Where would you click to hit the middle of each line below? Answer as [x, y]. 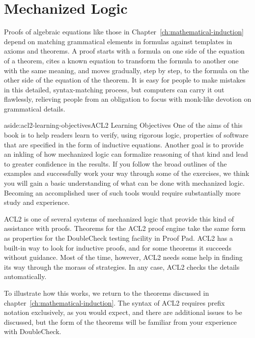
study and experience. [37, 202]
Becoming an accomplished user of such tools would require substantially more [122, 192]
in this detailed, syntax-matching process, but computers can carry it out [114, 89]
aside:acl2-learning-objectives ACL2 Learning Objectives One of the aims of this [123, 125]
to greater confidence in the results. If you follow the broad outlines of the [115, 163]
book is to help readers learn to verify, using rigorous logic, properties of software [126, 135]
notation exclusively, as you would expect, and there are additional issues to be [123, 312]
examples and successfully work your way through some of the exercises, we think [127, 173]
